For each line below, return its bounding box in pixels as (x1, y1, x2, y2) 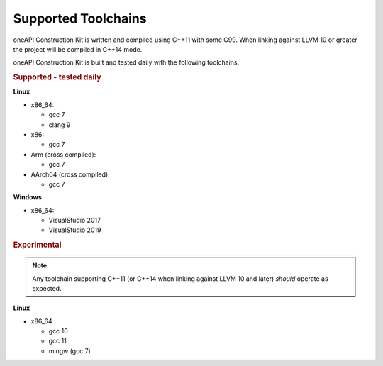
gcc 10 (48, 327, 69, 335)
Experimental (13, 240, 62, 250)
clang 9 (48, 121, 71, 129)
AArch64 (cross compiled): (30, 170, 110, 179)
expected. (32, 284, 62, 292)
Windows (13, 193, 42, 201)
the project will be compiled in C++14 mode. (13, 45, 143, 53)
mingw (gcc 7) (48, 346, 91, 355)
